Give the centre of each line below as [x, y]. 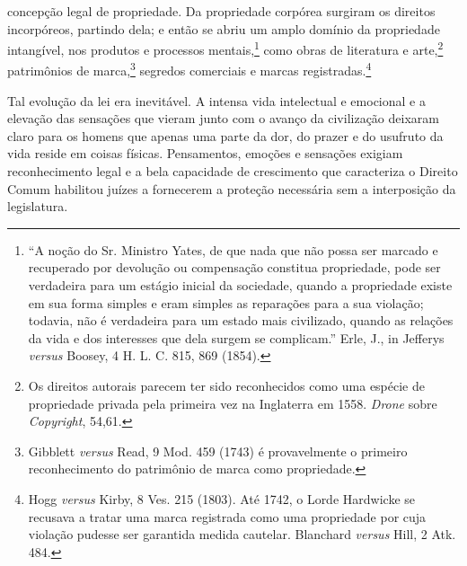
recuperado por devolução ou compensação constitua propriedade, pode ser [234, 267]
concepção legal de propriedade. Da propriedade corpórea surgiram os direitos [221, 11]
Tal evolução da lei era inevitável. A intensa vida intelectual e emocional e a [216, 100]
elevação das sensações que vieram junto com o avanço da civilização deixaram [223, 118]
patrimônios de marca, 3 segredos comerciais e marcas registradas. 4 [189, 69]
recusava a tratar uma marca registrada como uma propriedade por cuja [227, 516]
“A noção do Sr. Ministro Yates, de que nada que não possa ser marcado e [233, 249]
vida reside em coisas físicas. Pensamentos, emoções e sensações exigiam [205, 153]
